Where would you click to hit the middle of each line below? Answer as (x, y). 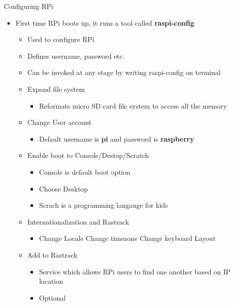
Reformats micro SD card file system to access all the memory (133, 105)
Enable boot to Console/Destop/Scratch (88, 155)
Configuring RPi (29, 6)
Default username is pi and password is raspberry (117, 138)
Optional (52, 297)
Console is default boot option (85, 172)
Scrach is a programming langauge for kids (103, 205)
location (51, 281)
